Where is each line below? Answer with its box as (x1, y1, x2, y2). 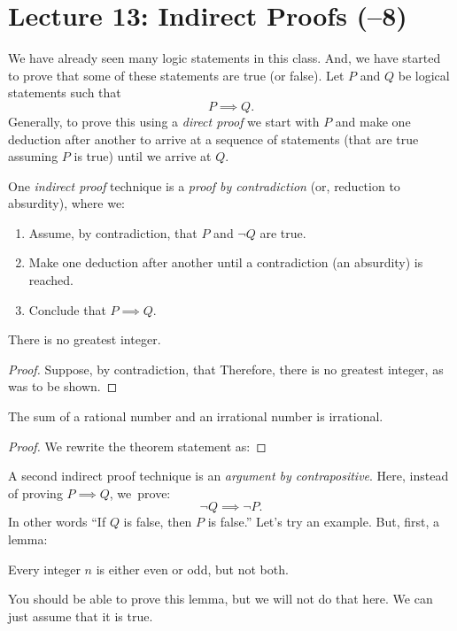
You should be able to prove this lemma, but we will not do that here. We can (8, 589, 433, 608)
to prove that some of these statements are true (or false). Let (8, 65, 345, 84)
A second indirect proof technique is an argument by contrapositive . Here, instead (8, 466, 449, 485)
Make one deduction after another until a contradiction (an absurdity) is (28, 253, 423, 272)
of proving (8, 483, 63, 502)
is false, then (123, 512, 192, 531)
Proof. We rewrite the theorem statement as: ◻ (8, 436, 267, 455)
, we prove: (109, 483, 171, 502)
